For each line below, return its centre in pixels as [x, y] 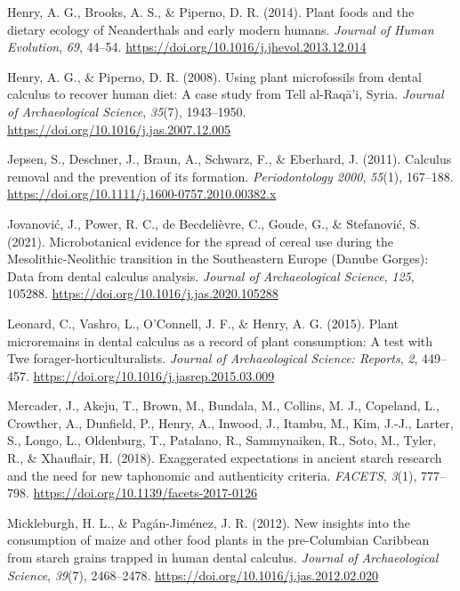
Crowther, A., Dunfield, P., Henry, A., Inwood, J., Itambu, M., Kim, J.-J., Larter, [230, 422]
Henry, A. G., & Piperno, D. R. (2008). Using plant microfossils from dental [214, 76]
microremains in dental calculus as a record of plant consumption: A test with [220, 340]
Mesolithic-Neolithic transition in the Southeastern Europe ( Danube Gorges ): [218, 259]
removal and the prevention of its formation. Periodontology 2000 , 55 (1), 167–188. [230, 176]
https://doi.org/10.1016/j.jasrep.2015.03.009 [154, 375]
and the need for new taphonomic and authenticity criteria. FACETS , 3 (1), [212, 475]
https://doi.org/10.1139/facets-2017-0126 [145, 493]
